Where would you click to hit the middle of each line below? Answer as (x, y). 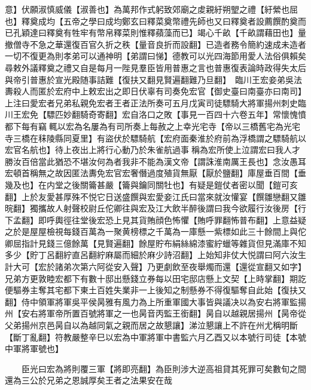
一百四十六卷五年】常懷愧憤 (251, 114)
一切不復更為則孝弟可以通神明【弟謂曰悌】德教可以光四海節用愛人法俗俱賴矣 (155, 56)
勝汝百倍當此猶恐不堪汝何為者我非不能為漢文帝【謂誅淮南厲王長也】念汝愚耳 (155, 161)
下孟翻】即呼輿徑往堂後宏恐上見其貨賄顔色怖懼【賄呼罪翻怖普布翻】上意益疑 (155, 219)
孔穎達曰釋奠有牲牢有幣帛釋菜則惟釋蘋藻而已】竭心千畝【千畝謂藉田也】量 (159, 33)
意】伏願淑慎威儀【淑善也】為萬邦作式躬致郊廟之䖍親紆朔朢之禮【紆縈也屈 (151, 9)
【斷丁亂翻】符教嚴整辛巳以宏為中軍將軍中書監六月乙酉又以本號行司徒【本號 (155, 337)
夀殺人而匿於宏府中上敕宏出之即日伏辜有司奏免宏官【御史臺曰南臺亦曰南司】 (155, 91)
